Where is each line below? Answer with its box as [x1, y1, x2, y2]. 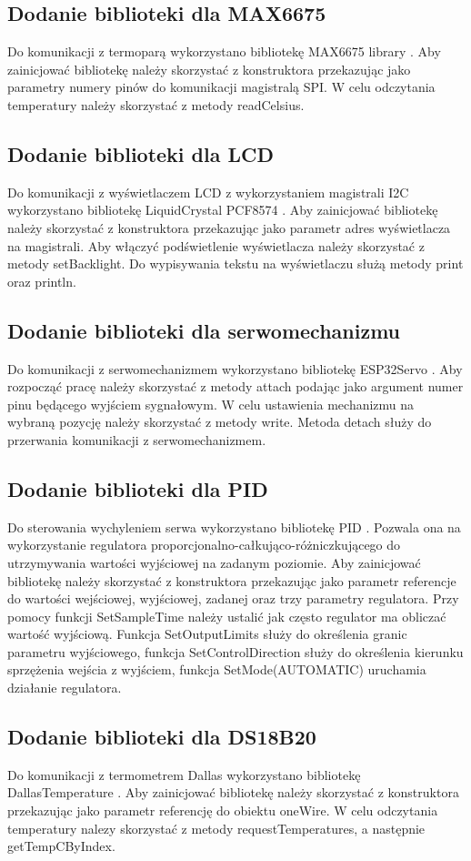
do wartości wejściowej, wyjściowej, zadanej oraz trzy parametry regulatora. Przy [7, 589, 459, 608]
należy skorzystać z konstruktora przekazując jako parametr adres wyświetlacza [7, 218, 451, 237]
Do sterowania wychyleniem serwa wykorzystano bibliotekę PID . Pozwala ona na [7, 517, 461, 536]
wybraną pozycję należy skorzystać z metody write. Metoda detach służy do [7, 412, 432, 431]
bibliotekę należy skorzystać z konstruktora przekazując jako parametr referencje [7, 571, 456, 590]
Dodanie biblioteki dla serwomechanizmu [7, 316, 401, 344]
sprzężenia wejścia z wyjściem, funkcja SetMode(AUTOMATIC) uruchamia [7, 660, 426, 679]
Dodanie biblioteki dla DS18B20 [7, 723, 316, 751]
